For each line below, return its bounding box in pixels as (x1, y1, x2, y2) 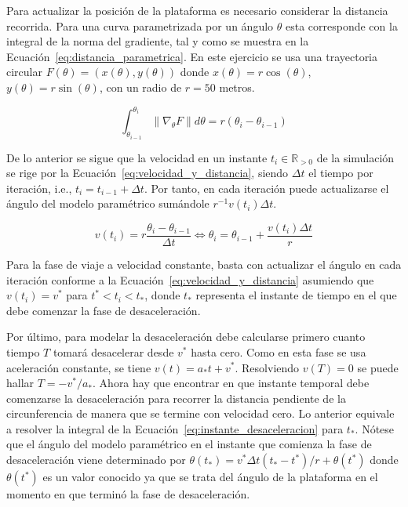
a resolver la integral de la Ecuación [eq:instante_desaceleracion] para (6, 420, 344, 436)
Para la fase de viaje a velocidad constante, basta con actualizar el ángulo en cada (6, 255, 402, 272)
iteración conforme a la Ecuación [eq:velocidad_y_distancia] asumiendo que (6, 271, 374, 288)
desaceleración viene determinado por (6, 451, 186, 468)
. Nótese (355, 420, 395, 436)
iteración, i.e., (6, 179, 72, 196)
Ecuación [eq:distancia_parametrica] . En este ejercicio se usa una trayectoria (6, 48, 378, 64)
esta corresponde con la (285, 17, 398, 34)
